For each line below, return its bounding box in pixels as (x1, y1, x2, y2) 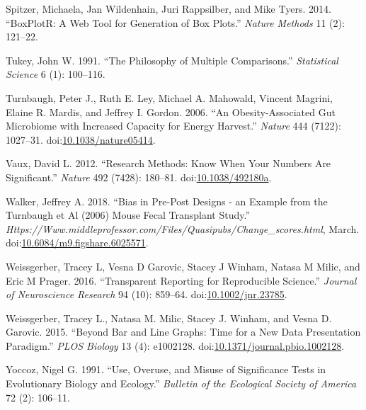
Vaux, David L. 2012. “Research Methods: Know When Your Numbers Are (6, 156, 331, 171)
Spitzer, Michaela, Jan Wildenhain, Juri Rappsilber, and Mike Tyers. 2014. (6, 1, 331, 16)
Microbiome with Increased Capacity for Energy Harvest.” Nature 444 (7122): (6, 118, 341, 133)
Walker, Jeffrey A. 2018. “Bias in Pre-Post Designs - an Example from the (6, 193, 328, 208)
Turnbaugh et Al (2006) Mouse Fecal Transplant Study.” (6, 207, 251, 222)
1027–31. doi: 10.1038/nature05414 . (6, 132, 156, 147)
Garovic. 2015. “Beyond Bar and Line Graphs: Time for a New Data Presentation (6, 324, 361, 339)
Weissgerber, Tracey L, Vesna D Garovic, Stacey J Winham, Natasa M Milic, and (6, 258, 360, 273)
